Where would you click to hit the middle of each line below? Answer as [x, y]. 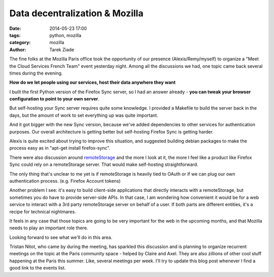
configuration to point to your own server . [55, 99]
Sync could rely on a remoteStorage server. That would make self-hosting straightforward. [104, 164]
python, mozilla [65, 35]
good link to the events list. [38, 268]
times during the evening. [36, 73]
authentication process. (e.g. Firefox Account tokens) [65, 181]
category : [20, 43]
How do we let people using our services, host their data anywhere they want [93, 82]
